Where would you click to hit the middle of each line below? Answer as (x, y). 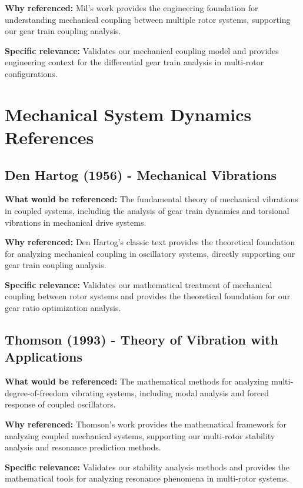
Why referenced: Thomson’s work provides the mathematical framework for (146, 424)
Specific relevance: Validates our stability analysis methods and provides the (147, 467)
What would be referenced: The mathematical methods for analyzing (137, 381)
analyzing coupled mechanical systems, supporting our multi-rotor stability (140, 435)
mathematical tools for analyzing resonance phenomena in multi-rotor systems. (147, 478)
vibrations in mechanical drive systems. (76, 222)
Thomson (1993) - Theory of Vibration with (141, 340)
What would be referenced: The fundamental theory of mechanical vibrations (151, 199)
